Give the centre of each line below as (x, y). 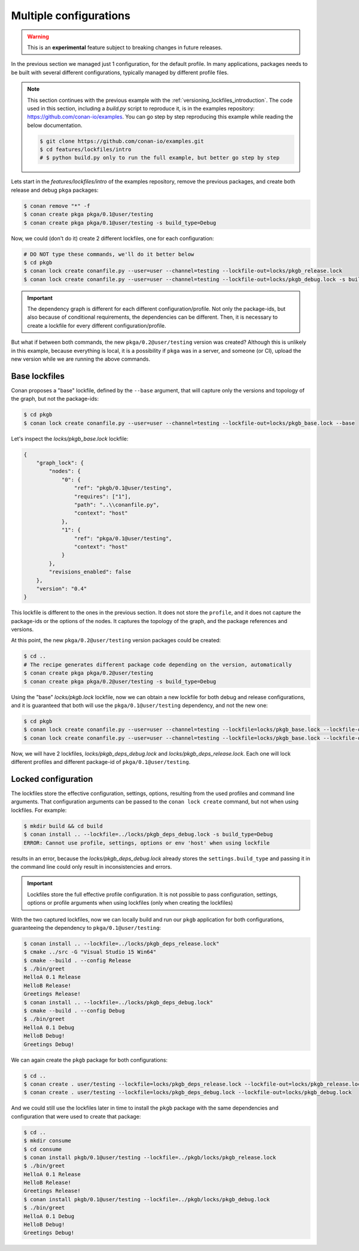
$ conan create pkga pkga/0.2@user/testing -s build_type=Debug (120, 681)
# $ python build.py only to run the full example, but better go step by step (160, 158)
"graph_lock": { (60, 463)
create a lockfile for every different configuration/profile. (97, 325)
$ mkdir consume (48, 1141)
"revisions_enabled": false (90, 572)
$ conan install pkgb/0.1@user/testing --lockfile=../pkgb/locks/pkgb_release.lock (150, 1157)
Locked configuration (52, 779)
